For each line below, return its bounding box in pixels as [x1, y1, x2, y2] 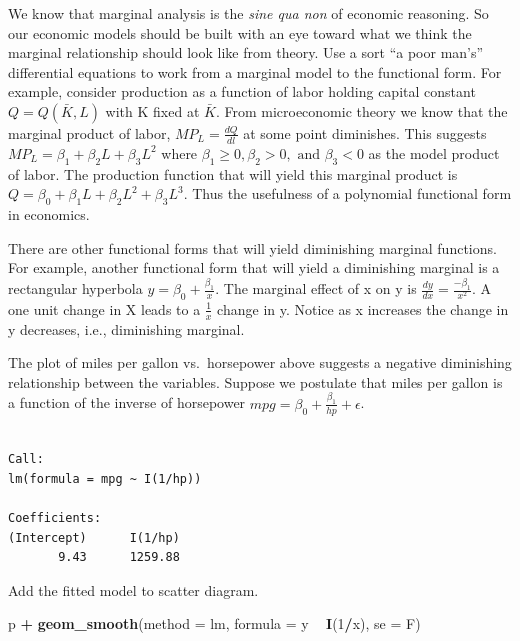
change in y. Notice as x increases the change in [217, 298, 509, 319]
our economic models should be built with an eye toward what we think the [8, 22, 472, 43]
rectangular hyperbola [8, 278, 143, 299]
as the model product [368, 142, 500, 163]
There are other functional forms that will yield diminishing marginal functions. [8, 237, 497, 258]
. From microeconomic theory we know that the [215, 100, 508, 121]
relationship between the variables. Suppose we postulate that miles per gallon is [8, 371, 503, 392]
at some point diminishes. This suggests [243, 122, 487, 143]
